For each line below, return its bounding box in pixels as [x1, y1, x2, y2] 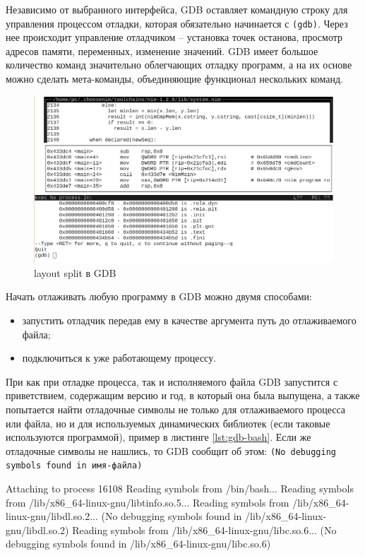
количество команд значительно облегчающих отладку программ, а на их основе [6, 57, 352, 72]
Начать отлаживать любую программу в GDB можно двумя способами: [6, 289, 312, 304]
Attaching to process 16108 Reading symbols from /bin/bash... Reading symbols [6, 481, 354, 496]
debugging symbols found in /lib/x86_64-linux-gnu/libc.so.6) [6, 536, 271, 551]
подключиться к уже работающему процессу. [22, 350, 217, 365]
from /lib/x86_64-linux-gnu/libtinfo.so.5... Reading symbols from [6, 495, 289, 509]
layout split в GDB [34, 265, 116, 280]
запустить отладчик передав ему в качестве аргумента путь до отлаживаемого [22, 312, 357, 327]
